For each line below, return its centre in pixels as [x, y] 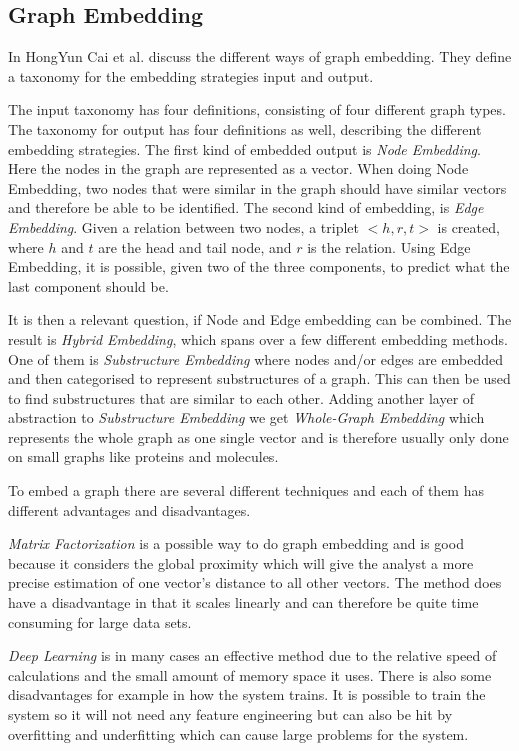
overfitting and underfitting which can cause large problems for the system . [238, 733]
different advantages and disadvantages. [129, 509]
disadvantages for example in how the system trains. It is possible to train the [247, 694]
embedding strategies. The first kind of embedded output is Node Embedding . [244, 148]
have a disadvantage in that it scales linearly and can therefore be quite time [243, 602]
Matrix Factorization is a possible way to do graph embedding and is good [236, 543]
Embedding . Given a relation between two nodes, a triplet [183, 226]
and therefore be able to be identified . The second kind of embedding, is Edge [246, 207]
